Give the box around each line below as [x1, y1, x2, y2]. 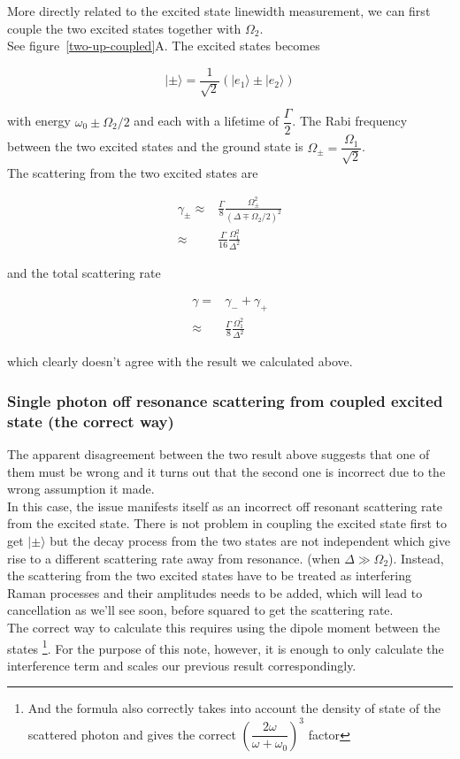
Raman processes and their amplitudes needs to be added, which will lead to [7, 583, 423, 602]
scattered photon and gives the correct [27, 724, 236, 743]
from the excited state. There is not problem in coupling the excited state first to [7, 514, 448, 533]
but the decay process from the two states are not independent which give [50, 532, 450, 550]
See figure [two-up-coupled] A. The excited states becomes [7, 36, 320, 55]
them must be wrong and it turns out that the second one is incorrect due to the [7, 462, 446, 480]
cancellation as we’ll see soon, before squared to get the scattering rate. [7, 601, 394, 619]
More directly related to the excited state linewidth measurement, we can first [7, 2, 431, 19]
